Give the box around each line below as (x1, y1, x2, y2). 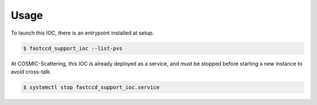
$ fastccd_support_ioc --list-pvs (23, 45, 123, 52)
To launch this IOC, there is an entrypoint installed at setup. (11, 29, 154, 36)
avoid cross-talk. (11, 68, 52, 75)
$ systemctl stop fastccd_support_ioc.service (23, 84, 160, 90)
